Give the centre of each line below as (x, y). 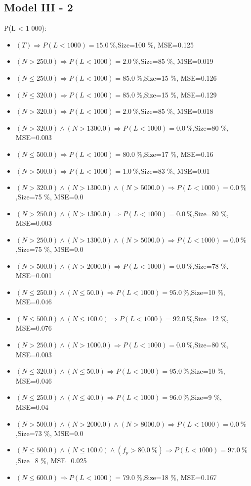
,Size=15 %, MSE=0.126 (179, 77)
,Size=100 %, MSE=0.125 (155, 44)
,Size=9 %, (205, 397)
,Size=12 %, (210, 318)
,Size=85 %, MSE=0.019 (176, 61)
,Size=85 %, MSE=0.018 (176, 111)
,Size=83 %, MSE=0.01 (174, 170)
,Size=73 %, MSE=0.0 (49, 433)
